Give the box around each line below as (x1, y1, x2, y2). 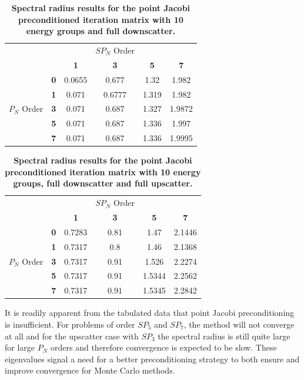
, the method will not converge (183, 318, 295, 330)
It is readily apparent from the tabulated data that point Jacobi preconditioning (5, 306, 295, 319)
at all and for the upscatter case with (5, 329, 139, 342)
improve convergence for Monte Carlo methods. (5, 364, 175, 376)
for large (5, 341, 35, 354)
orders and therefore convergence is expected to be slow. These (51, 341, 277, 354)
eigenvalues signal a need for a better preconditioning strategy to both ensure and (5, 352, 300, 365)
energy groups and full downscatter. (26, 25, 176, 37)
